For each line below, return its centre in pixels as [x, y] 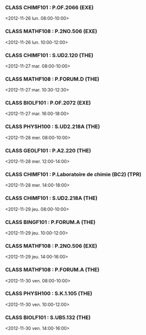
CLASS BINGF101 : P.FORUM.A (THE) [50, 222]
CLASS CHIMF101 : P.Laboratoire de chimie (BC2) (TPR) [73, 174]
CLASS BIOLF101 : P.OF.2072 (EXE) [48, 103]
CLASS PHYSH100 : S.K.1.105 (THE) [49, 293]
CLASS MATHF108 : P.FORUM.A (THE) [52, 270]
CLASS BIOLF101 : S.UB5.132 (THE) [48, 317]
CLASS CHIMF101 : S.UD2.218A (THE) [51, 198]
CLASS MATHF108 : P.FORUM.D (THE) [52, 79]
